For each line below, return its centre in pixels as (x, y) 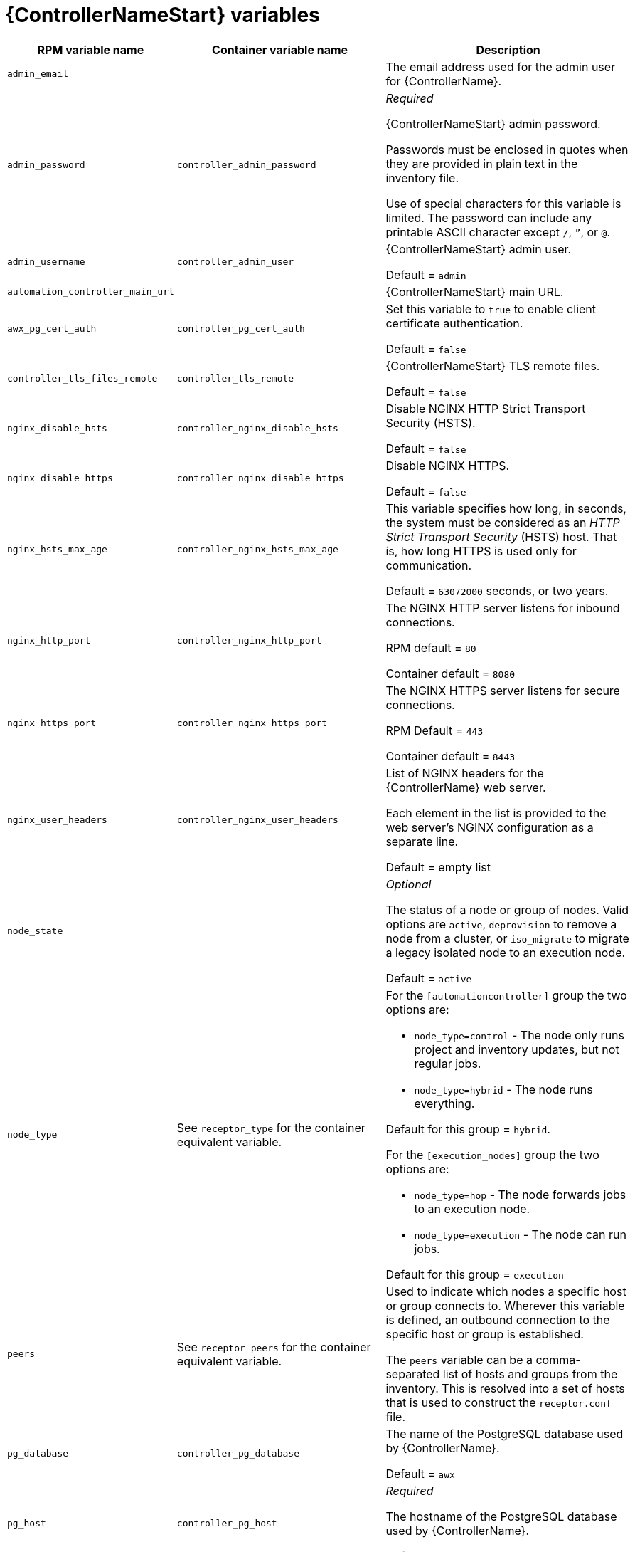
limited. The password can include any (489, 217)
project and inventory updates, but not (517, 1049)
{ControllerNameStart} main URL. (475, 292)
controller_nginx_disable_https (260, 478)
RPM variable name (91, 49)
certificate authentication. (454, 323)
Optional (409, 884)
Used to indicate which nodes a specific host (506, 1291)
